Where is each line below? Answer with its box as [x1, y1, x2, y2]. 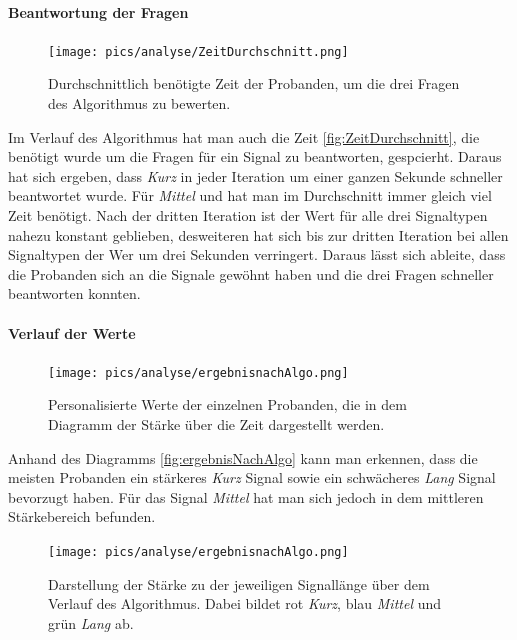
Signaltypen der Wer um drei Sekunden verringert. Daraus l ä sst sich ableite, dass [8, 244, 506, 265]
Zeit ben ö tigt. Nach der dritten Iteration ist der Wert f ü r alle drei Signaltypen [8, 205, 488, 226]
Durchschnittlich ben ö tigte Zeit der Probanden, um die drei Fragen [48, 73, 460, 94]
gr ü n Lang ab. [48, 612, 134, 633]
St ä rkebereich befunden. [8, 506, 156, 527]
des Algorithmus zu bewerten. [48, 93, 231, 114]
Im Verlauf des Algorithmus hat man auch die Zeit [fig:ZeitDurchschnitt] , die [8, 126, 480, 147]
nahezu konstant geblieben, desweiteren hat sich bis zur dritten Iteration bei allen [8, 224, 509, 245]
